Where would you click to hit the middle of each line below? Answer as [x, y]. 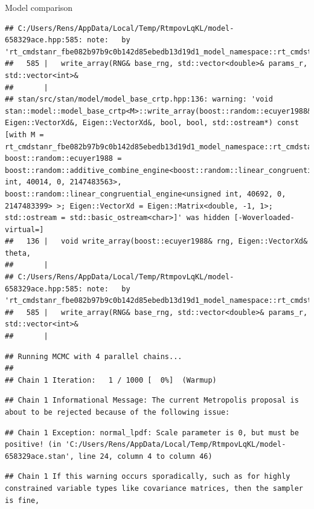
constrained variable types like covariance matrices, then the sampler [154, 488]
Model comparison [39, 7]
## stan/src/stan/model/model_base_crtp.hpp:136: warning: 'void [139, 99]
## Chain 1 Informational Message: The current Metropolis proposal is [152, 400]
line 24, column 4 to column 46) [145, 456]
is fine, [22, 500]
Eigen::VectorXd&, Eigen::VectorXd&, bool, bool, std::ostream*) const [152, 123]
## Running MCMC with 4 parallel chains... [94, 356]
